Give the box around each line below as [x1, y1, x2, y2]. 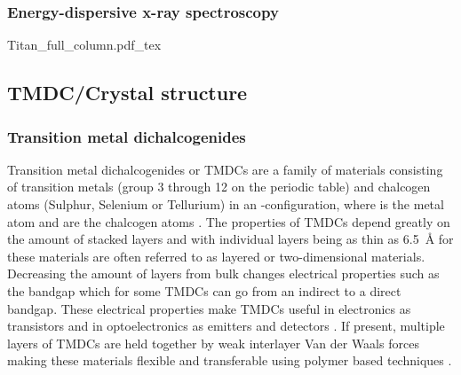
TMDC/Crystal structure [7, 79, 248, 106]
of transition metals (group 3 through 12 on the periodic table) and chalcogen [7, 177, 431, 196]
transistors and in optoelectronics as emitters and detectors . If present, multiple [7, 316, 445, 335]
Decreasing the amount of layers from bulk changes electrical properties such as [7, 264, 440, 283]
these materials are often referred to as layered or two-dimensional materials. [7, 246, 425, 265]
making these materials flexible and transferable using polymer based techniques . [7, 351, 452, 370]
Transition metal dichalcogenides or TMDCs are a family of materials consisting [7, 160, 443, 178]
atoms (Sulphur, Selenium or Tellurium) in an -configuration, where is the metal [7, 195, 444, 213]
